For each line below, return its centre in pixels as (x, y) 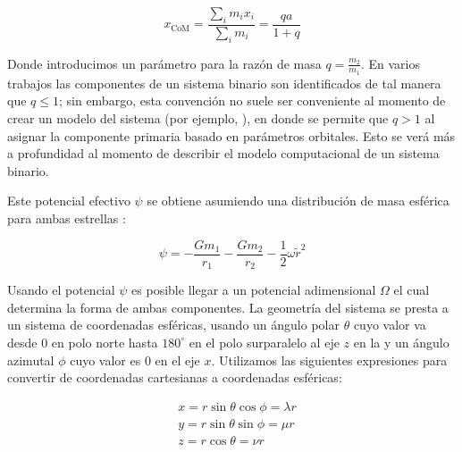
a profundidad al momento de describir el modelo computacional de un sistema (223, 153)
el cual (412, 290)
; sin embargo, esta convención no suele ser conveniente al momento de (252, 100)
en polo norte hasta (105, 342)
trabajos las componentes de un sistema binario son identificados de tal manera (224, 83)
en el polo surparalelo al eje (264, 342)
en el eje (177, 360)
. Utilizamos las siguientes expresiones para (329, 360)
